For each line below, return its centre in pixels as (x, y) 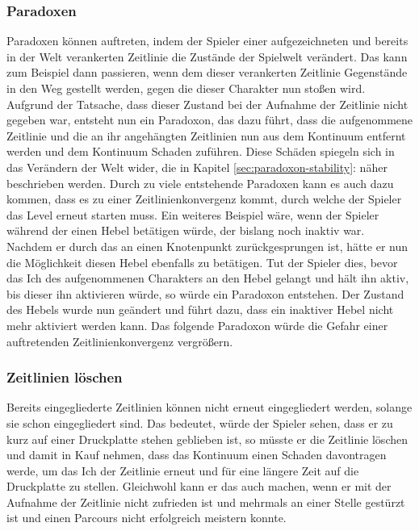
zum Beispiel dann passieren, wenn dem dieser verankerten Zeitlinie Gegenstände (207, 72)
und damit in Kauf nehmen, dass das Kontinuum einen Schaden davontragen (197, 455)
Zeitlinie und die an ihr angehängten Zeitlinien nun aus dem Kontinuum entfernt (206, 135)
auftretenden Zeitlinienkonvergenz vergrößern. (120, 341)
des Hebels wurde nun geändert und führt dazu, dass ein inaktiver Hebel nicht (200, 309)
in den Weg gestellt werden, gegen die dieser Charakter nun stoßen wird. (186, 88)
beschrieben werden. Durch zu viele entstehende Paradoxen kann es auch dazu (200, 183)
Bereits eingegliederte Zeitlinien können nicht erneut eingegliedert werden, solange (209, 407)
